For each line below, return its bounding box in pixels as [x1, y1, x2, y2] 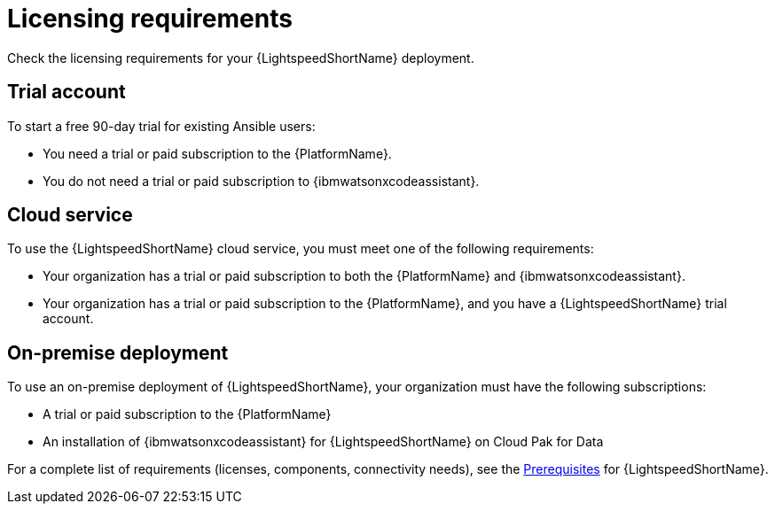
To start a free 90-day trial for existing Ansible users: [7, 118, 316, 134]
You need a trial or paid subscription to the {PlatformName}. [43, 145, 392, 161]
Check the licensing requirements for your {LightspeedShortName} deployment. [7, 50, 474, 66]
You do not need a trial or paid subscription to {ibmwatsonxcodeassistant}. [43, 173, 480, 189]
